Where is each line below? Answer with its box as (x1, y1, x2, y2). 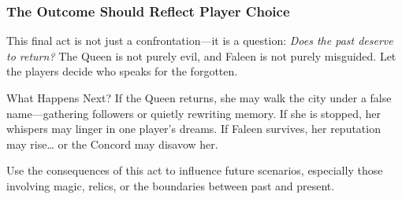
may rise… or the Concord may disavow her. (6, 135, 218, 152)
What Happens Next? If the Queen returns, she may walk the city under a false (6, 90, 392, 105)
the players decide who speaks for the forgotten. (6, 63, 238, 79)
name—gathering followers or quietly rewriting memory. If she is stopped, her (6, 105, 382, 121)
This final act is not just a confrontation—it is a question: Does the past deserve (6, 32, 393, 49)
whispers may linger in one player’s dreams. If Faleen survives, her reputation (6, 120, 381, 137)
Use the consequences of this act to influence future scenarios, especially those (6, 162, 383, 179)
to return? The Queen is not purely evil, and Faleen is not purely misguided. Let (6, 47, 396, 64)
